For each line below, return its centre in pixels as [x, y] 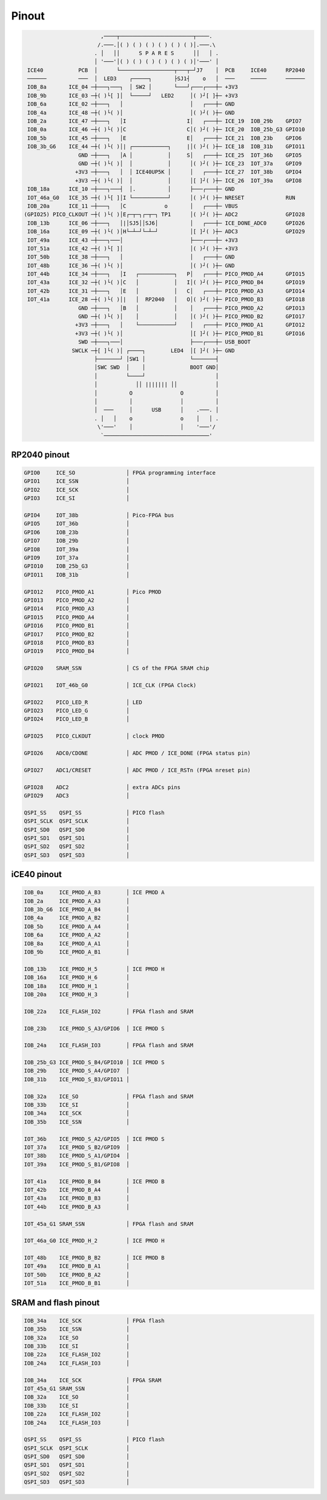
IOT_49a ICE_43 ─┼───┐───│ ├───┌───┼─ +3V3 [133, 240]
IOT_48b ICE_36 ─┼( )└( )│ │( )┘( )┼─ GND [131, 265]
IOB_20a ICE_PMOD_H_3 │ [77, 994]
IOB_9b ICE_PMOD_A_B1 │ [77, 952]
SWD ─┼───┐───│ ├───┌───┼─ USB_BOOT [164, 342]
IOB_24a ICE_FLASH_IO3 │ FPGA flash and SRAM [109, 1045]
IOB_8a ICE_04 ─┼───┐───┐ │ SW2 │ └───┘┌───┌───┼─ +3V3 [133, 87]
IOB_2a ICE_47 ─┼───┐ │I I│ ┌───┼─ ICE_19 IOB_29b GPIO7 [165, 121]
